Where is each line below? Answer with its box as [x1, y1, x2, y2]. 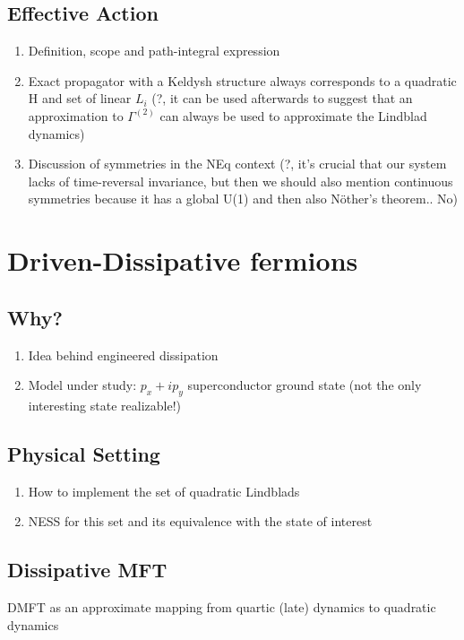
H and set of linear [28, 89, 132, 108]
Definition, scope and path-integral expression [28, 41, 280, 60]
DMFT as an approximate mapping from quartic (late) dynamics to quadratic [7, 598, 436, 617]
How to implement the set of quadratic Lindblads [28, 481, 300, 500]
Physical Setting [7, 439, 160, 467]
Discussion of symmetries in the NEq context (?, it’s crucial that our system [28, 154, 447, 173]
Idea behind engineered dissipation [28, 345, 219, 364]
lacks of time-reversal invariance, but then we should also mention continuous [28, 171, 453, 190]
